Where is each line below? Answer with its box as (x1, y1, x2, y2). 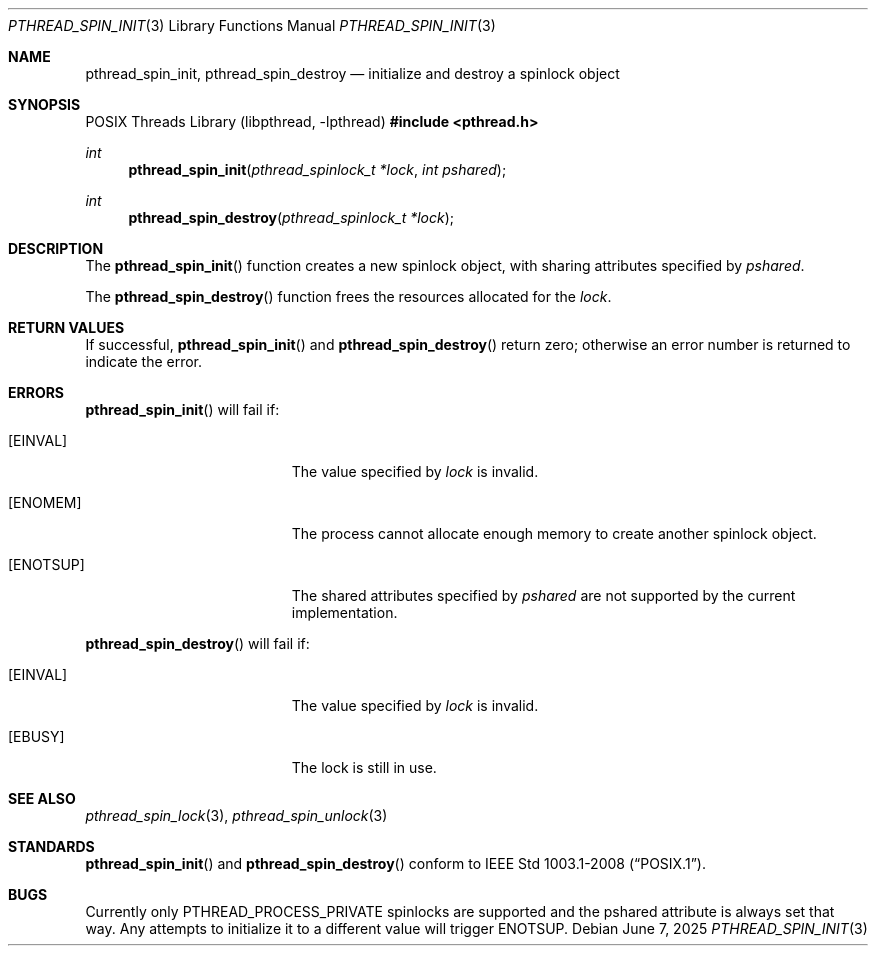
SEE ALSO (8, 790, 76, 807)
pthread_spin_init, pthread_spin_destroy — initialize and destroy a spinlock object (85, 65, 620, 82)
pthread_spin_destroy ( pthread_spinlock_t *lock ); (128, 209, 455, 226)
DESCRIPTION (8, 240, 104, 257)
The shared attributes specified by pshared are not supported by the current (291, 587, 796, 604)
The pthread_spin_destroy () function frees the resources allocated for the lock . (85, 288, 612, 305)
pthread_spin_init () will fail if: (85, 401, 280, 418)
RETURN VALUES (8, 319, 125, 336)
